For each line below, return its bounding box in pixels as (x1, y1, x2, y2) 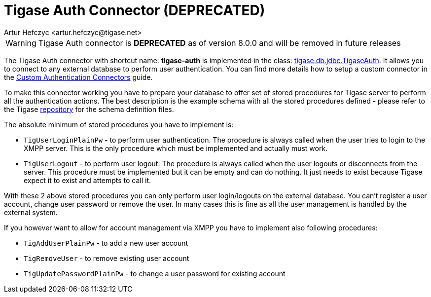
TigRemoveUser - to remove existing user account (24, 254, 189, 262)
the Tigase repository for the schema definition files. (4, 105, 174, 113)
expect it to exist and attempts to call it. (24, 176, 151, 185)
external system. (4, 208, 58, 217)
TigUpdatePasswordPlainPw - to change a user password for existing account (24, 269, 286, 278)
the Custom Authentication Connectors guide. (4, 73, 153, 81)
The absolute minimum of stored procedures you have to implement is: (4, 120, 234, 129)
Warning (5, 37, 36, 48)
